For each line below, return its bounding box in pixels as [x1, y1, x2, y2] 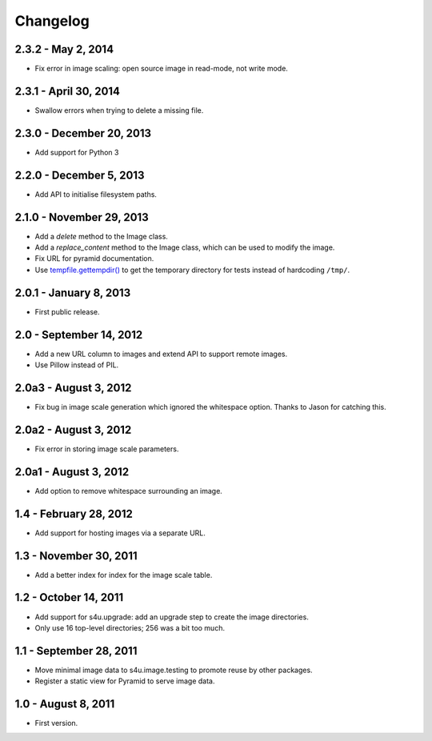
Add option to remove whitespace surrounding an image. [34, 486, 223, 495]
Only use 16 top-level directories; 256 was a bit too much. [34, 623, 226, 632]
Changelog [14, 12, 90, 30]
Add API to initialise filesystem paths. [34, 189, 158, 199]
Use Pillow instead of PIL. [34, 360, 119, 370]
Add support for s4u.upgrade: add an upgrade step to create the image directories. [34, 612, 310, 622]
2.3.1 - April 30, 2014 [14, 84, 120, 98]
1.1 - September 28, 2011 [14, 644, 138, 658]
